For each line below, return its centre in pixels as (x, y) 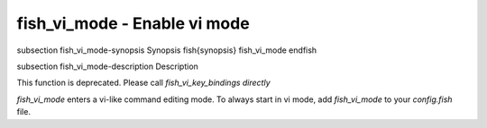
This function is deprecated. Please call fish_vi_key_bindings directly (143, 83)
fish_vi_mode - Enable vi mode (133, 23)
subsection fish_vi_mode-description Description (107, 66)
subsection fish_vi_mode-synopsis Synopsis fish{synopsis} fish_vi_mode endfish (167, 50)
